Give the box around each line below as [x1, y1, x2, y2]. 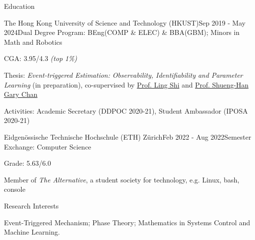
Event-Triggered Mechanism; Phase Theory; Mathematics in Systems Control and [4, 217, 251, 227]
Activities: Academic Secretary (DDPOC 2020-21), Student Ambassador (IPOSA [4, 105, 248, 116]
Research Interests [4, 200, 59, 210]
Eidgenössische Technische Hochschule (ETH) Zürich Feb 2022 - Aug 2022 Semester [4, 131, 252, 142]
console [4, 184, 26, 194]
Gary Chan [4, 89, 38, 99]
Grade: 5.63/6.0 [4, 158, 51, 168]
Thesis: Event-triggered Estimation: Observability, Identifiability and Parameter [4, 69, 243, 80]
